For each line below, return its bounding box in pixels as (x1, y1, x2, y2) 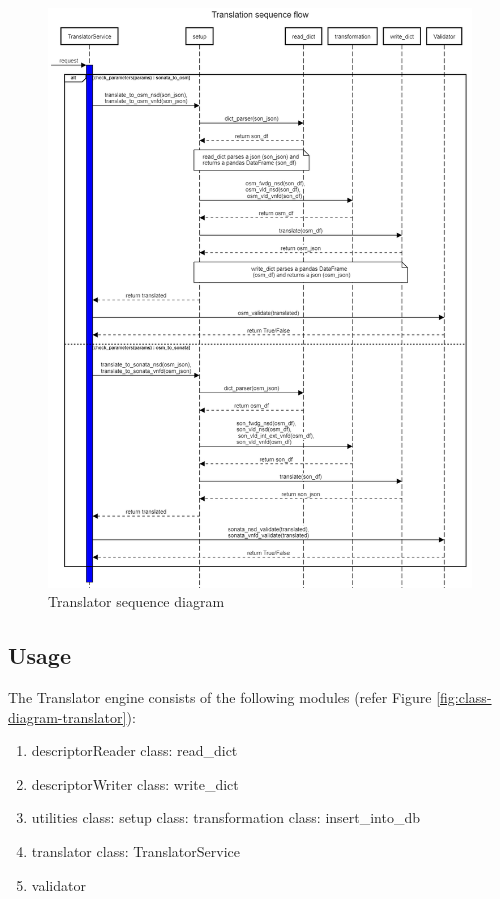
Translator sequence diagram (48, 591, 225, 612)
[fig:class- (436, 687, 492, 708)
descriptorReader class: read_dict (31, 740, 238, 761)
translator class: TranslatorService (31, 841, 240, 862)
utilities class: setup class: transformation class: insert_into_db (31, 807, 421, 828)
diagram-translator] (8, 706, 127, 727)
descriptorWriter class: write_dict (31, 773, 239, 794)
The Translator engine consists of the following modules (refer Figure (8, 687, 432, 708)
